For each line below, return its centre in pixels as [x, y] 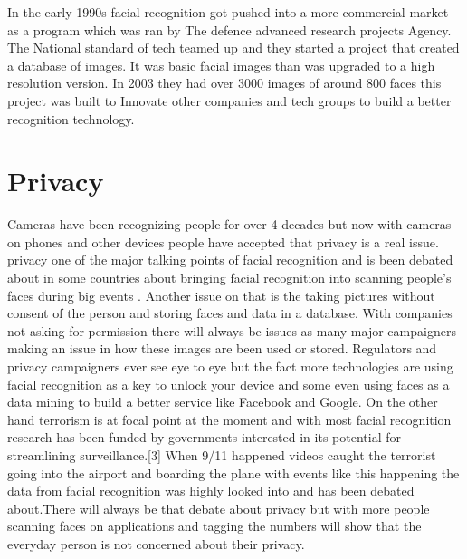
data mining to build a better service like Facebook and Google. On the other [223, 402]
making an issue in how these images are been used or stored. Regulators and [222, 348]
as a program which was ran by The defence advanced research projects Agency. [229, 29]
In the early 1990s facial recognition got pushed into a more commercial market [228, 12]
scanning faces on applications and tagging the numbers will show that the [214, 526]
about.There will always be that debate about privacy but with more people [219, 508]
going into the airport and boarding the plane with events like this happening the [233, 472]
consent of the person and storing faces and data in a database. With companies [230, 313]
